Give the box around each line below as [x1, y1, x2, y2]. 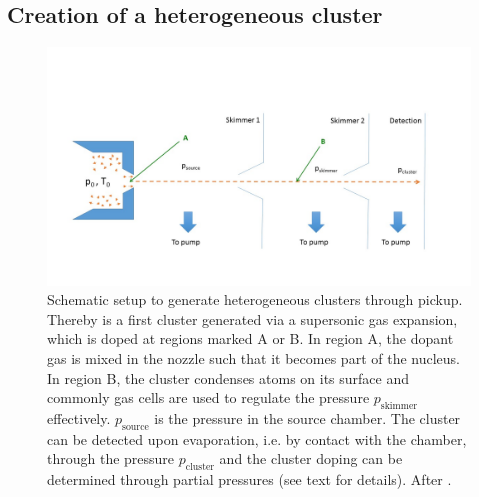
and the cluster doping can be [219, 448, 403, 469]
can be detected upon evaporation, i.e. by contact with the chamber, [47, 428, 467, 449]
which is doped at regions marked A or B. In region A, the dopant [47, 328, 454, 349]
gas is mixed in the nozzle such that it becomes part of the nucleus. [47, 348, 460, 369]
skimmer [380, 401, 418, 412]
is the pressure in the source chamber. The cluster [154, 408, 461, 429]
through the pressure [47, 448, 175, 469]
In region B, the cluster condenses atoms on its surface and [47, 367, 410, 388]
